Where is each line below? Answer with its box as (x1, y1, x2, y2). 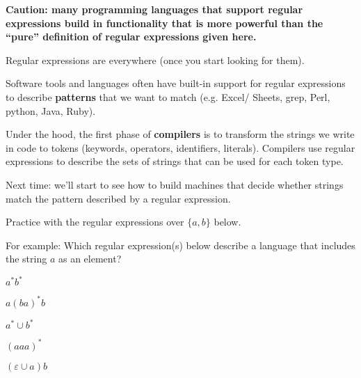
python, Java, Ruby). (6, 103, 96, 118)
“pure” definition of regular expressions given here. (6, 29, 257, 44)
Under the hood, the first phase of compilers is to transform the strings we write (6, 127, 355, 141)
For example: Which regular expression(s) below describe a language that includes (6, 237, 355, 252)
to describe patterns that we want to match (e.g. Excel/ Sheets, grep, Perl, (6, 89, 330, 104)
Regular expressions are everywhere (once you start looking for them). (6, 52, 305, 67)
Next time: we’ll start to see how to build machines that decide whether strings (6, 177, 344, 191)
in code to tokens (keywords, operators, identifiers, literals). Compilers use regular (6, 140, 355, 155)
